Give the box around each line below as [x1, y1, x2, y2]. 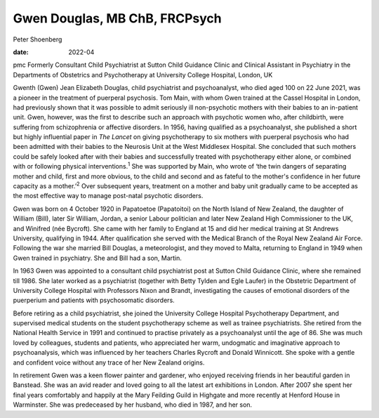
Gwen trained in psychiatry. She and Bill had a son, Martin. [13, 254, 182, 262]
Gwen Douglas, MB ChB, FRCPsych [13, 11, 222, 26]
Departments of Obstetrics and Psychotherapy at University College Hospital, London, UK [13, 70, 273, 79]
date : [13, 48, 29, 56]
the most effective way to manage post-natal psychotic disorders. [13, 192, 204, 200]
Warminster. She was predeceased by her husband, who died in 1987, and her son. [13, 400, 253, 409]
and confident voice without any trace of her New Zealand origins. [13, 358, 205, 367]
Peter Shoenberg [13, 35, 62, 44]
